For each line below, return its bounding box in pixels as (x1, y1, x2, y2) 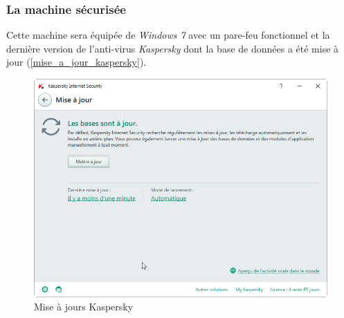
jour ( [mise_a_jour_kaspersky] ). (6, 55, 147, 69)
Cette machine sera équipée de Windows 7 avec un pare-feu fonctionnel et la (6, 28, 330, 42)
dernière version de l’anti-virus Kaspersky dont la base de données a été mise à (6, 41, 339, 55)
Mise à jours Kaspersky (34, 299, 134, 314)
